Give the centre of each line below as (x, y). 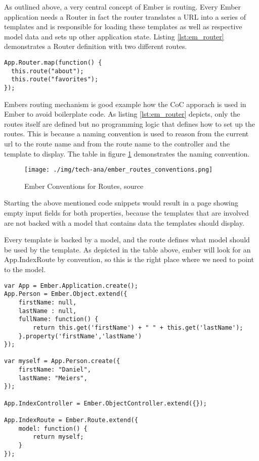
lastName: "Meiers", (53, 378)
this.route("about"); (48, 71)
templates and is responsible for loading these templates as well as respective (123, 27)
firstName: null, (48, 302)
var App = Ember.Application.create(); (71, 286)
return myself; (58, 437)
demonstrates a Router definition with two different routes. (96, 46)
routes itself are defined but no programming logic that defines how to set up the (129, 123)
